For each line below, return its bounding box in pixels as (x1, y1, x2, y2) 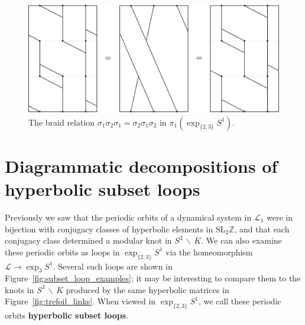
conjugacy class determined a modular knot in (5, 234, 172, 247)
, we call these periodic (199, 295, 281, 307)
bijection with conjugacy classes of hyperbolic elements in (5, 222, 213, 235)
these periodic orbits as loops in (5, 245, 120, 258)
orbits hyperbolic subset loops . (5, 309, 128, 321)
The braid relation (28, 116, 95, 128)
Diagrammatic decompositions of (5, 153, 278, 178)
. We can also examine (201, 234, 282, 247)
